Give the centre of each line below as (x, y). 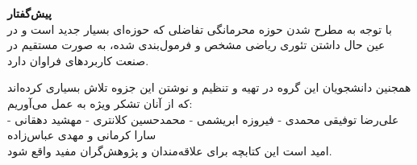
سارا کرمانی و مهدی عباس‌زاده (82, 135)
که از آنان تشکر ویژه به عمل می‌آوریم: (100, 103)
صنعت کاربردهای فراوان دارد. (78, 60)
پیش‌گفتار (29, 13)
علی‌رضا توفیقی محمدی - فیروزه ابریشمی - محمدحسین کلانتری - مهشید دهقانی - (203, 119)
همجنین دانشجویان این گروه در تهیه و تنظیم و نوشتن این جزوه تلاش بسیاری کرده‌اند (209, 87)
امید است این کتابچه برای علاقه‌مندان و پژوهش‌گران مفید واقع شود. (170, 150)
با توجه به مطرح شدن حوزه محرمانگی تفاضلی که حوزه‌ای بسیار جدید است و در (200, 29)
